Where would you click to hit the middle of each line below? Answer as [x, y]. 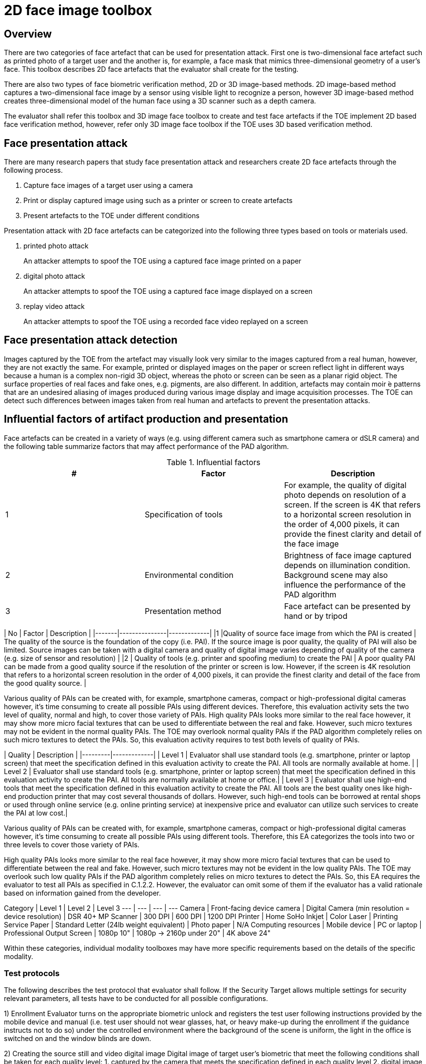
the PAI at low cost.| [36, 813]
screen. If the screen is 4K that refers [352, 504]
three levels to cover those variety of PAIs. [72, 844]
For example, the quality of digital [345, 485]
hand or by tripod [316, 616]
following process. [33, 170]
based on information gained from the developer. [82, 893]
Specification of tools [184, 514]
